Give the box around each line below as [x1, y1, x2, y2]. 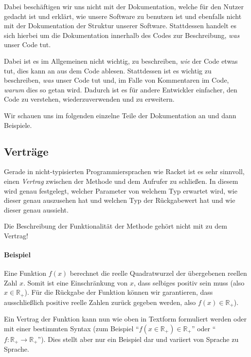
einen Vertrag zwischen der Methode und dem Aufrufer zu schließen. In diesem [4, 176, 238, 186]
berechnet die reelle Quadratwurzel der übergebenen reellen [70, 268, 247, 278]
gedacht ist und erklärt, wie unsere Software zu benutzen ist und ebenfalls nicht [4, 11, 242, 21]
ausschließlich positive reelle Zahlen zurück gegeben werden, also [4, 297, 196, 307]
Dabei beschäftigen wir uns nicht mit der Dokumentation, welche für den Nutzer [4, 1, 244, 11]
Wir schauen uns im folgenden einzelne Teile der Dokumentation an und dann [4, 110, 236, 120]
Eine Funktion [4, 268, 47, 278]
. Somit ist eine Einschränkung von [23, 277, 128, 287]
